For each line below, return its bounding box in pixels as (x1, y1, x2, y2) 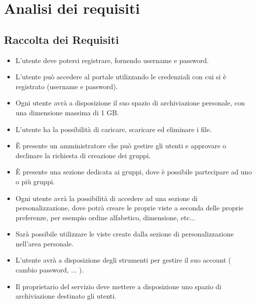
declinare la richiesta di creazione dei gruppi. (15, 150, 151, 160)
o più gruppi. (15, 176, 55, 186)
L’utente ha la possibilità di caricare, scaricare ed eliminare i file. (15, 124, 212, 134)
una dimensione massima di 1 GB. (15, 107, 119, 117)
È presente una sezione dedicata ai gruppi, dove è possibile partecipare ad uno (15, 167, 252, 177)
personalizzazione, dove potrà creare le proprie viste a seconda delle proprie (15, 203, 244, 213)
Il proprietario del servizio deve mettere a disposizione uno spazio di (15, 281, 221, 291)
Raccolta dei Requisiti (4, 32, 119, 47)
